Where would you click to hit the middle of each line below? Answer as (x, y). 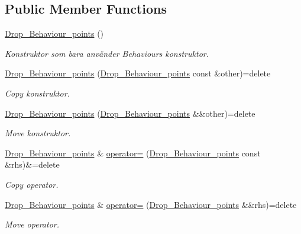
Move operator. (32, 224)
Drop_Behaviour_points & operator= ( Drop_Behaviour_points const (133, 153)
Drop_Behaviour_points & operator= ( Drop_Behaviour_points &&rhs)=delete (151, 204)
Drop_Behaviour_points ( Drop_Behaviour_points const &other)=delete (138, 73)
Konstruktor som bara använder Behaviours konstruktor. (107, 53)
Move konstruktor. (38, 133)
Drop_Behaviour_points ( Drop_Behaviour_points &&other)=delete (130, 113)
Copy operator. (32, 184)
